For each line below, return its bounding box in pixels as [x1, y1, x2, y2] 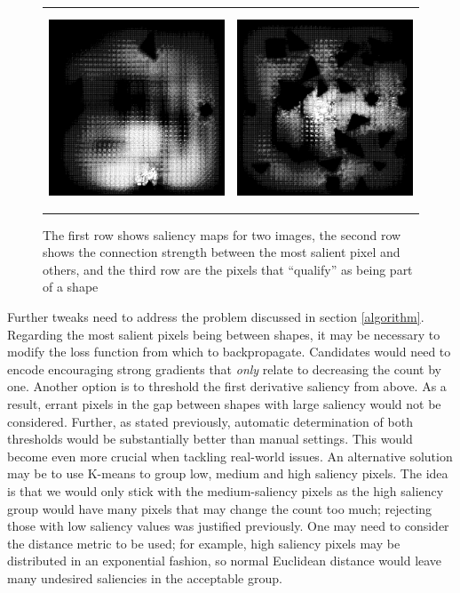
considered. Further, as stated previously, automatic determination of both [7, 412, 413, 430]
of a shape [43, 277, 99, 296]
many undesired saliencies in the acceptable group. [7, 568, 282, 587]
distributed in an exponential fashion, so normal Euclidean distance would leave [7, 551, 442, 570]
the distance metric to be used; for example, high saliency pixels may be [7, 533, 401, 552]
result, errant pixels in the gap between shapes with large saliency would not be [7, 394, 441, 413]
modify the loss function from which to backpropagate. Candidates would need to [7, 342, 451, 361]
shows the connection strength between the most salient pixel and [43, 243, 401, 261]
